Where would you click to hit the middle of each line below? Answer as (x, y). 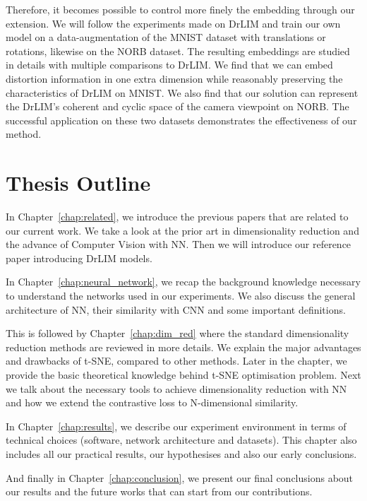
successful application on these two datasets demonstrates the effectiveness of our (181, 120)
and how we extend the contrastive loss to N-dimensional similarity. (152, 402)
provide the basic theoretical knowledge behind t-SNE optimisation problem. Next (183, 375)
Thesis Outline (78, 183)
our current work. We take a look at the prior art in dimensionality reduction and (182, 230)
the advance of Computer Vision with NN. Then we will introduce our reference (179, 244)
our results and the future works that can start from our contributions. (159, 491)
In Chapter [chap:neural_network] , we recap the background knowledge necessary (183, 282)
